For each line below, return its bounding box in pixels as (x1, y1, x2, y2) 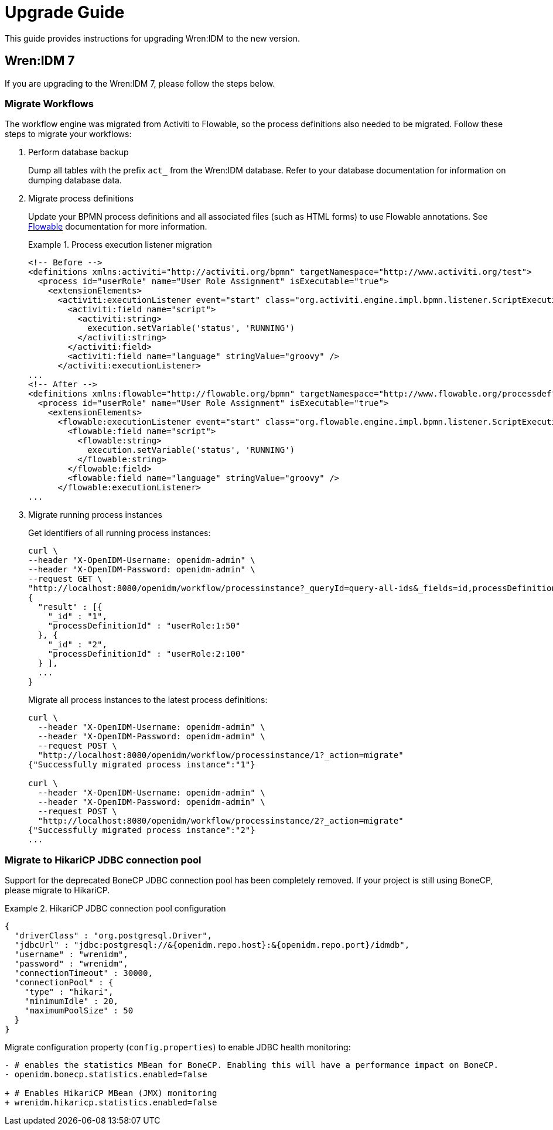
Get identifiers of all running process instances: (28, 528, 211, 538)
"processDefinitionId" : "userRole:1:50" (47, 621, 241, 631)
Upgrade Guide (5, 2, 125, 22)
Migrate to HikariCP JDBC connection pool (5, 854, 202, 866)
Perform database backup (28, 147, 129, 158)
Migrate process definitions (28, 193, 134, 204)
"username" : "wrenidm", (14, 950, 128, 960)
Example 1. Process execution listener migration (28, 240, 212, 250)
